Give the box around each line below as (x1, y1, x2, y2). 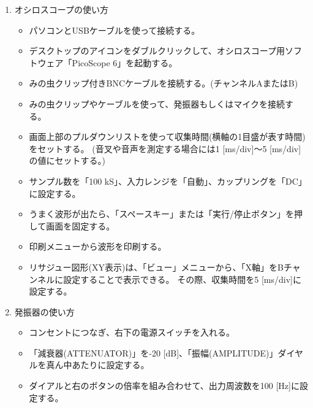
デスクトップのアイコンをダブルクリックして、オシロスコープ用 (29, 44, 285, 57)
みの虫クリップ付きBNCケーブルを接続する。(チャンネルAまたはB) (29, 77, 298, 90)
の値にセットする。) (29, 154, 106, 167)
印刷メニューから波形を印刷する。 (29, 240, 167, 253)
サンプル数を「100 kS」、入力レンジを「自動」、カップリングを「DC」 (29, 174, 307, 187)
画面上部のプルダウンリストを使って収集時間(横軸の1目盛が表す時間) (29, 130, 306, 143)
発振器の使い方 (14, 305, 75, 318)
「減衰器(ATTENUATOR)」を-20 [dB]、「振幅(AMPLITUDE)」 (29, 346, 278, 359)
